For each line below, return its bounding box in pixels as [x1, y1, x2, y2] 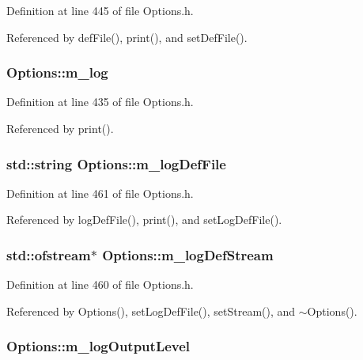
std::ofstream [6, 244, 91, 264]
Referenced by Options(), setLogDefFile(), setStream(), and [6, 302, 296, 319]
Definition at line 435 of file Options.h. [6, 93, 194, 110]
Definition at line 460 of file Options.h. [6, 276, 194, 293]
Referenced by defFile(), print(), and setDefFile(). [6, 28, 248, 45]
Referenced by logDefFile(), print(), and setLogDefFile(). [6, 211, 282, 228]
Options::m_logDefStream [102, 244, 274, 264]
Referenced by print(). [6, 120, 114, 136]
